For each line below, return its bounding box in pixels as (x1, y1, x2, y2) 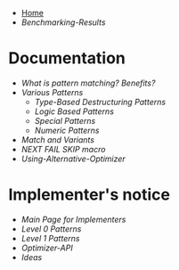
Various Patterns (20, 86, 84, 97)
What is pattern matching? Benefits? (20, 78, 156, 88)
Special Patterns (34, 115, 96, 126)
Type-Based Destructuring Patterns (34, 96, 167, 107)
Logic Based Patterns (34, 106, 115, 117)
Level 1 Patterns (20, 233, 80, 243)
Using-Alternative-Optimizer (20, 153, 126, 164)
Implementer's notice (8, 184, 171, 205)
